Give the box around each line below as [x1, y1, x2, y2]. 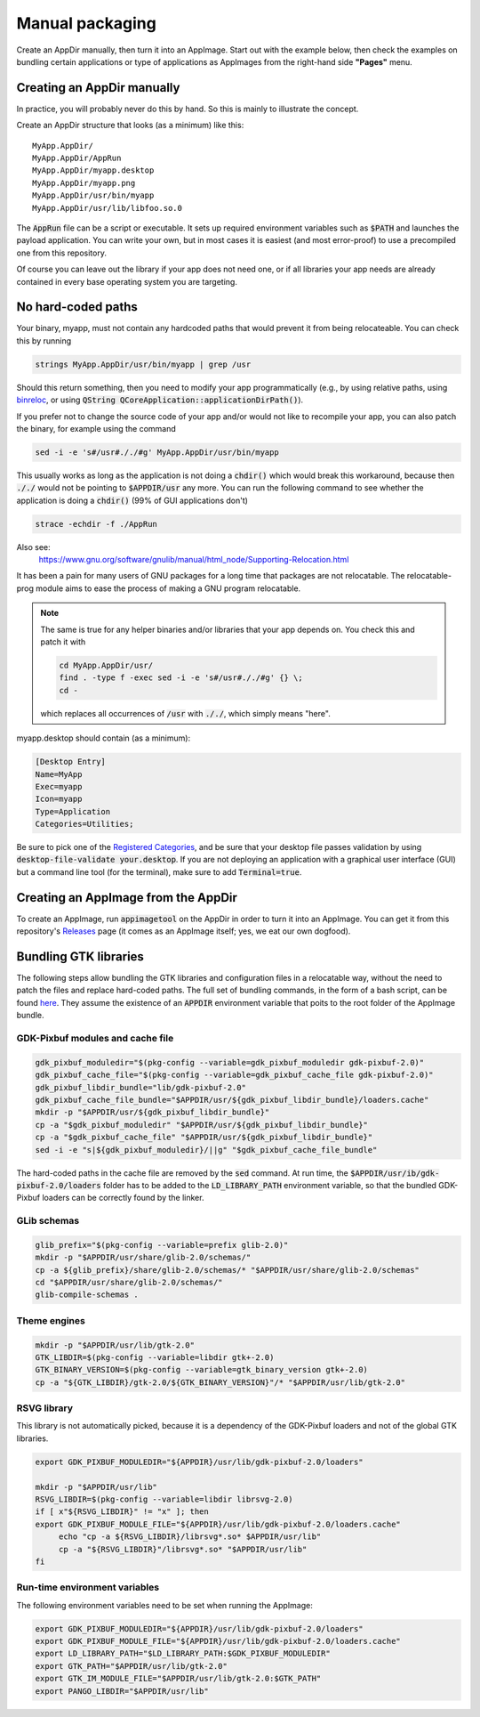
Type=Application [35, 806, 111, 816]
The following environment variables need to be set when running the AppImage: [16, 1600, 313, 1610]
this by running [16, 335, 72, 346]
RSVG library [16, 1402, 74, 1414]
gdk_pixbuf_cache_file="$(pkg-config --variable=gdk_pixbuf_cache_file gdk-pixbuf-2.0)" [35, 1070, 435, 1081]
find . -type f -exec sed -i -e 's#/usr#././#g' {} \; [59, 673, 303, 683]
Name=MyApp [35, 769, 83, 779]
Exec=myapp [35, 782, 83, 791]
